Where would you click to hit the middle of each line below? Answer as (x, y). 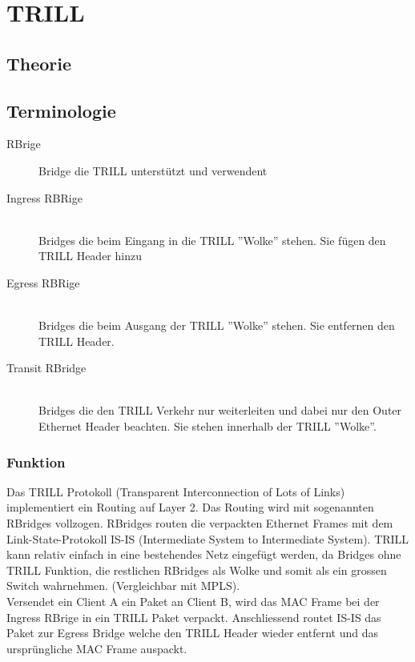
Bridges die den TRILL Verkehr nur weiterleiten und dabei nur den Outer (220, 410)
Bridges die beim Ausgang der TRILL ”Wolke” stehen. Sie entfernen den (217, 325)
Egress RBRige (43, 282)
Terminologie (61, 110)
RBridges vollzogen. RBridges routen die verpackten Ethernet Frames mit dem (200, 523)
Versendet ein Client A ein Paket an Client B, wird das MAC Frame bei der (193, 602)
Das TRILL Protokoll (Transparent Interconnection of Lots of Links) (176, 491)
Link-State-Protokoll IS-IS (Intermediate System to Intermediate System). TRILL (208, 538)
